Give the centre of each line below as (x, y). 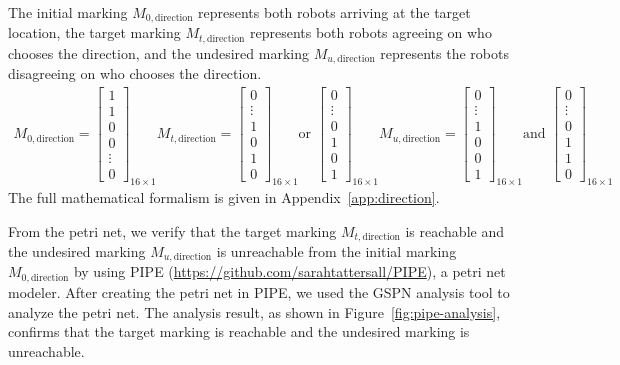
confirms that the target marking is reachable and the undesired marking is (239, 331)
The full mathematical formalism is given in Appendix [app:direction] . (224, 196)
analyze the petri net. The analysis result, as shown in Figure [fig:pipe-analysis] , (254, 311)
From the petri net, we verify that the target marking (172, 230)
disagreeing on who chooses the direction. (135, 73)
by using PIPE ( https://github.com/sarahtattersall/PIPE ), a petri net (289, 271)
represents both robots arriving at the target (334, 12)
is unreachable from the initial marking (336, 251)
